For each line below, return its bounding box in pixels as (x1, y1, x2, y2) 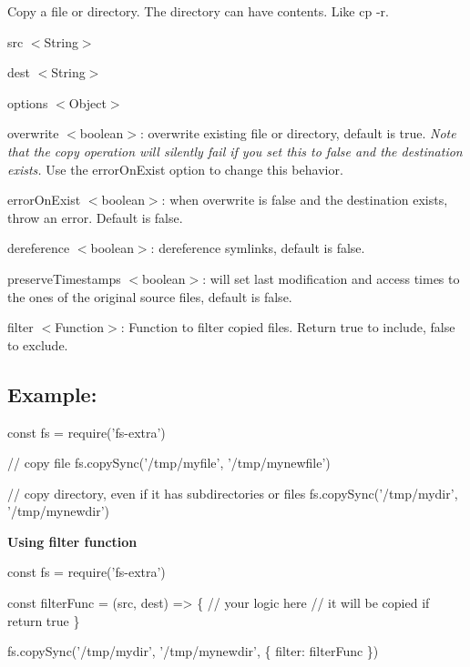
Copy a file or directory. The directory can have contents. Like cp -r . (7, 2, 389, 20)
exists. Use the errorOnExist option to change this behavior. (7, 159, 343, 178)
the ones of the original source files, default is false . (7, 287, 292, 306)
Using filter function (7, 531, 138, 551)
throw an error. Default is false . (7, 207, 183, 227)
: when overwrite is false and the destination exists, (161, 190, 448, 209)
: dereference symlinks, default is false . (150, 238, 365, 258)
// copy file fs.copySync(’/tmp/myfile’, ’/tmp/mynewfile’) (7, 453, 331, 472)
